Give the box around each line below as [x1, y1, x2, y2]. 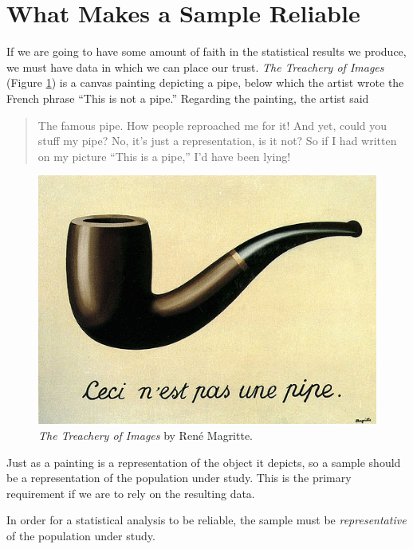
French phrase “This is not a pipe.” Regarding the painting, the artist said [6, 89, 369, 106]
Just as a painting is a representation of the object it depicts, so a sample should [6, 453, 401, 470]
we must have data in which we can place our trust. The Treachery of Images [6, 58, 384, 75]
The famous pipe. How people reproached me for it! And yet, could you [37, 116, 387, 133]
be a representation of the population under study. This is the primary [6, 469, 352, 486]
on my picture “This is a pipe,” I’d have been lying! [37, 147, 291, 164]
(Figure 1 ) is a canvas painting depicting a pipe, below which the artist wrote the [6, 74, 404, 91]
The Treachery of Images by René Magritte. [38, 426, 254, 443]
